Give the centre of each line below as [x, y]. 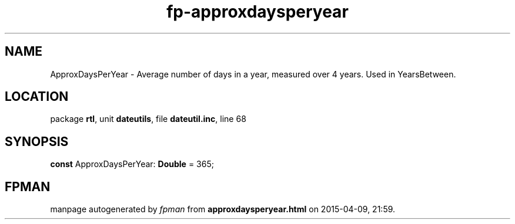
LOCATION [37, 97]
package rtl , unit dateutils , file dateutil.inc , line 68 [148, 119]
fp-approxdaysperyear [257, 12]
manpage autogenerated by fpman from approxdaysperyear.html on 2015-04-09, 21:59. [223, 209]
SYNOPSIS [37, 141]
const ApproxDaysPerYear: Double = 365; [132, 164]
